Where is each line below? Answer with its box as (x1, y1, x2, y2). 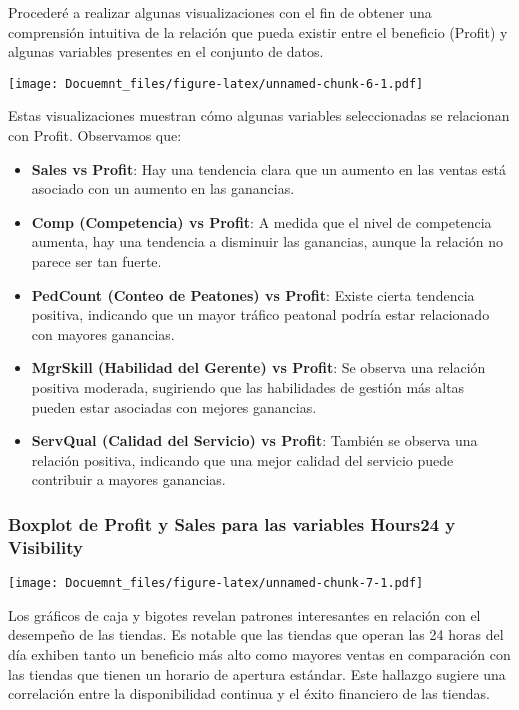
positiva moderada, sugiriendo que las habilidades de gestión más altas (31, 376, 465, 397)
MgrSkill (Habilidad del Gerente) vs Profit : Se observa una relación (31, 357, 486, 378)
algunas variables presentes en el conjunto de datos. (8, 41, 324, 62)
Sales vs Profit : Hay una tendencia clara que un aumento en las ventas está (31, 158, 507, 179)
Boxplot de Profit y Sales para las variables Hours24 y (8, 511, 456, 536)
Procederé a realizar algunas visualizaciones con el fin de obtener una (8, 2, 432, 22)
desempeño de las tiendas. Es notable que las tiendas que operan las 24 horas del (8, 624, 504, 645)
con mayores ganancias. (31, 323, 175, 344)
